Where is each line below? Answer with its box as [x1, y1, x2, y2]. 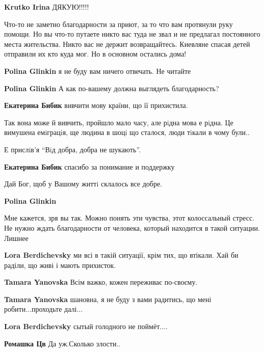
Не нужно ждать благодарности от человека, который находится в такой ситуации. [4, 222, 260, 233]
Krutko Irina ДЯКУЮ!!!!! [4, 2, 89, 12]
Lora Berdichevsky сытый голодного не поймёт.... [4, 321, 168, 332]
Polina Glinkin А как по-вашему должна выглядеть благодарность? [4, 83, 219, 93]
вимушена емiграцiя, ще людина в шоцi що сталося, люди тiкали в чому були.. [4, 127, 250, 138]
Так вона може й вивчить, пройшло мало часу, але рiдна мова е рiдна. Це [4, 117, 233, 127]
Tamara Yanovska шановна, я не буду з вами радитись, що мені [4, 293, 212, 304]
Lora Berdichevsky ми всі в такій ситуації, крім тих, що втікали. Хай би [4, 250, 239, 260]
